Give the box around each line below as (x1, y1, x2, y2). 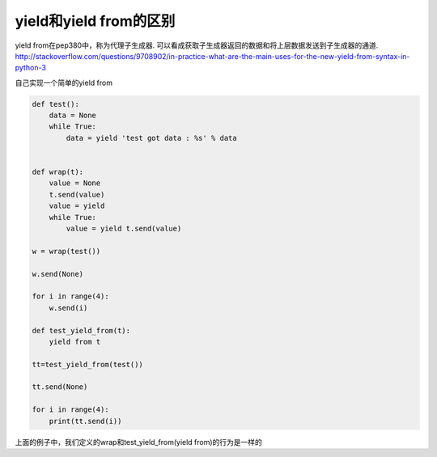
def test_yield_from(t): (32, 326, 131, 335)
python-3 (15, 63, 46, 73)
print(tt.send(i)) (49, 417, 122, 425)
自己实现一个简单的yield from (15, 78, 113, 87)
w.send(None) (32, 269, 84, 278)
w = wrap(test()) (32, 247, 101, 256)
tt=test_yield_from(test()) (32, 360, 143, 369)
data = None (49, 111, 97, 121)
